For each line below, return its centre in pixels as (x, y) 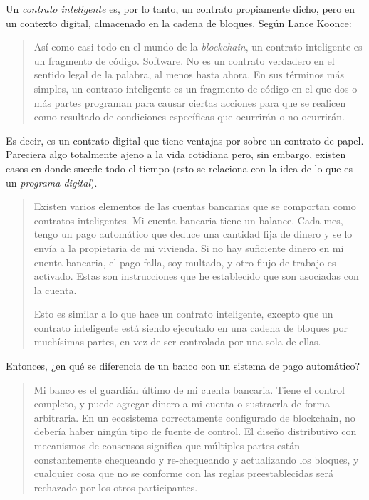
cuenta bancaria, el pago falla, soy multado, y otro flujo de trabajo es (185, 262)
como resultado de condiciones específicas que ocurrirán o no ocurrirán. (189, 116)
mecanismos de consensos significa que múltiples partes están (167, 446)
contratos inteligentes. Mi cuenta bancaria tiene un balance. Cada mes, (188, 220)
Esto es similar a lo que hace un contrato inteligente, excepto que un (183, 314)
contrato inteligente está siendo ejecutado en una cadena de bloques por (191, 327)
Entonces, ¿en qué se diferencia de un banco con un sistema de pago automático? (183, 366)
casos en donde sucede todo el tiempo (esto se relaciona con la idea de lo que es (179, 168)
